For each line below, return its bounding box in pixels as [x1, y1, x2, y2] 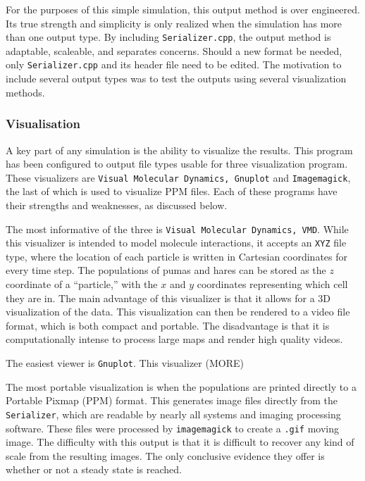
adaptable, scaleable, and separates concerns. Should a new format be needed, [6, 43, 342, 58]
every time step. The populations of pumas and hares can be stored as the [6, 263, 326, 277]
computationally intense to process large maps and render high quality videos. [6, 332, 343, 346]
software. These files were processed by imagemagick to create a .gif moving [6, 420, 340, 435]
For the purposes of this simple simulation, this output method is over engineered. [6, 2, 360, 16]
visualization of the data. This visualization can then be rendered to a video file [6, 304, 350, 319]
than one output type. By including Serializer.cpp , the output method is [6, 30, 331, 44]
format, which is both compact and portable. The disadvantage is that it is [6, 318, 330, 332]
